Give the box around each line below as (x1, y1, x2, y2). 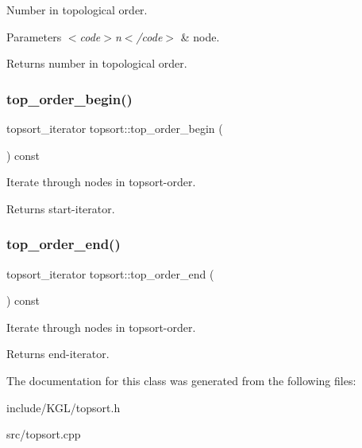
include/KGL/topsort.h (6, 399, 121, 415)
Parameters (6, 28, 62, 45)
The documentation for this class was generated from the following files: (6, 372, 356, 388)
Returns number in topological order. (6, 55, 187, 72)
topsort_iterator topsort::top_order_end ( (6, 265, 214, 282)
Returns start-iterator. (6, 200, 115, 216)
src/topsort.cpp (6, 426, 81, 442)
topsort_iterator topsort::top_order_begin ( (6, 120, 223, 136)
